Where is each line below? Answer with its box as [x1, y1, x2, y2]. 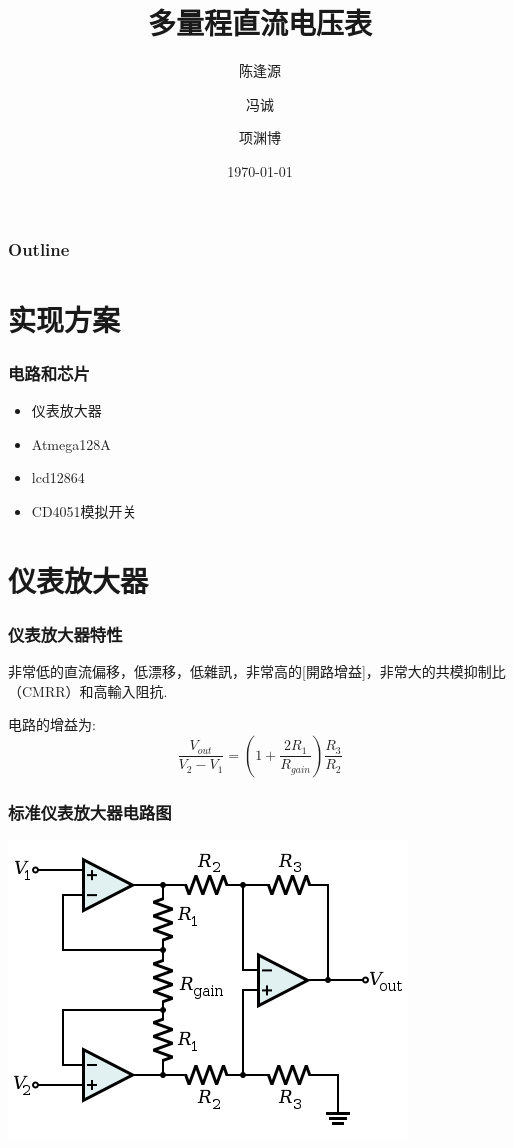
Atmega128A [31, 433, 111, 454]
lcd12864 [31, 467, 85, 488]
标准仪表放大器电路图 [8, 799, 172, 824]
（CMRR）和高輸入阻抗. [8, 680, 168, 701]
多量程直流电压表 [147, 2, 372, 43]
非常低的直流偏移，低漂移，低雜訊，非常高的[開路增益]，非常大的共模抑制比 [8, 660, 506, 681]
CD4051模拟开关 [31, 500, 137, 521]
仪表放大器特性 [8, 621, 123, 646]
